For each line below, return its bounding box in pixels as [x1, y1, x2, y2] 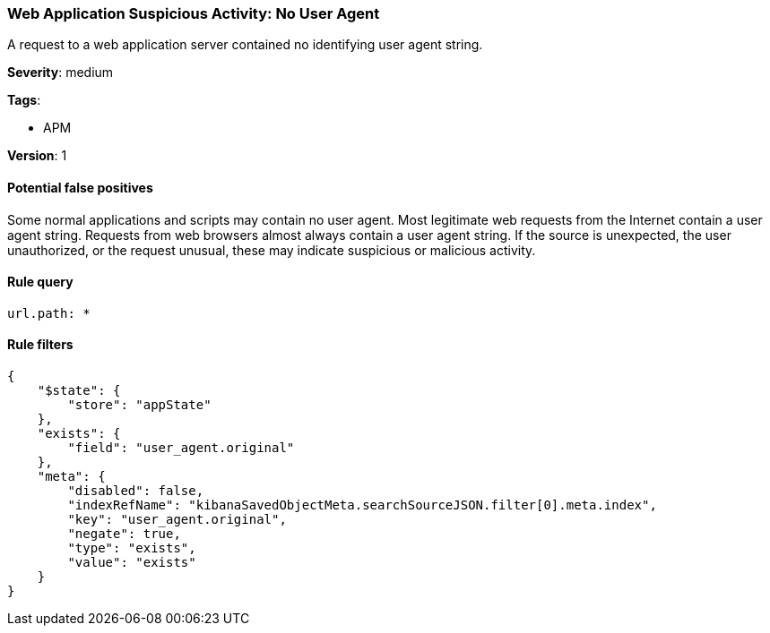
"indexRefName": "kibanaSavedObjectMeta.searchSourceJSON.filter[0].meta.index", [67, 498, 657, 513]
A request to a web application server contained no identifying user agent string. [7, 37, 483, 53]
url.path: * [7, 305, 91, 321]
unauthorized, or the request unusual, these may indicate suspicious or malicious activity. [7, 242, 536, 258]
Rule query [7, 274, 74, 290]
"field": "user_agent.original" [67, 441, 295, 456]
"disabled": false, [67, 483, 204, 499]
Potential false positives [7, 179, 153, 195]
